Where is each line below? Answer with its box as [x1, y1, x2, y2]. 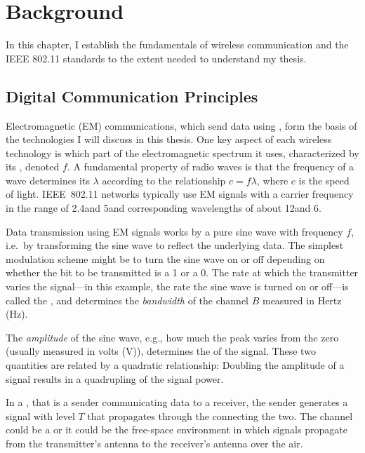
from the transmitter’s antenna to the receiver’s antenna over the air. [6, 435, 303, 450]
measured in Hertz [262, 292, 342, 307]
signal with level [6, 408, 75, 423]
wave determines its [6, 173, 90, 187]
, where [256, 173, 288, 187]
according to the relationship [102, 173, 226, 187]
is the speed [298, 173, 350, 187]
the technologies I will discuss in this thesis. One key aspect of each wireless [6, 132, 332, 147]
